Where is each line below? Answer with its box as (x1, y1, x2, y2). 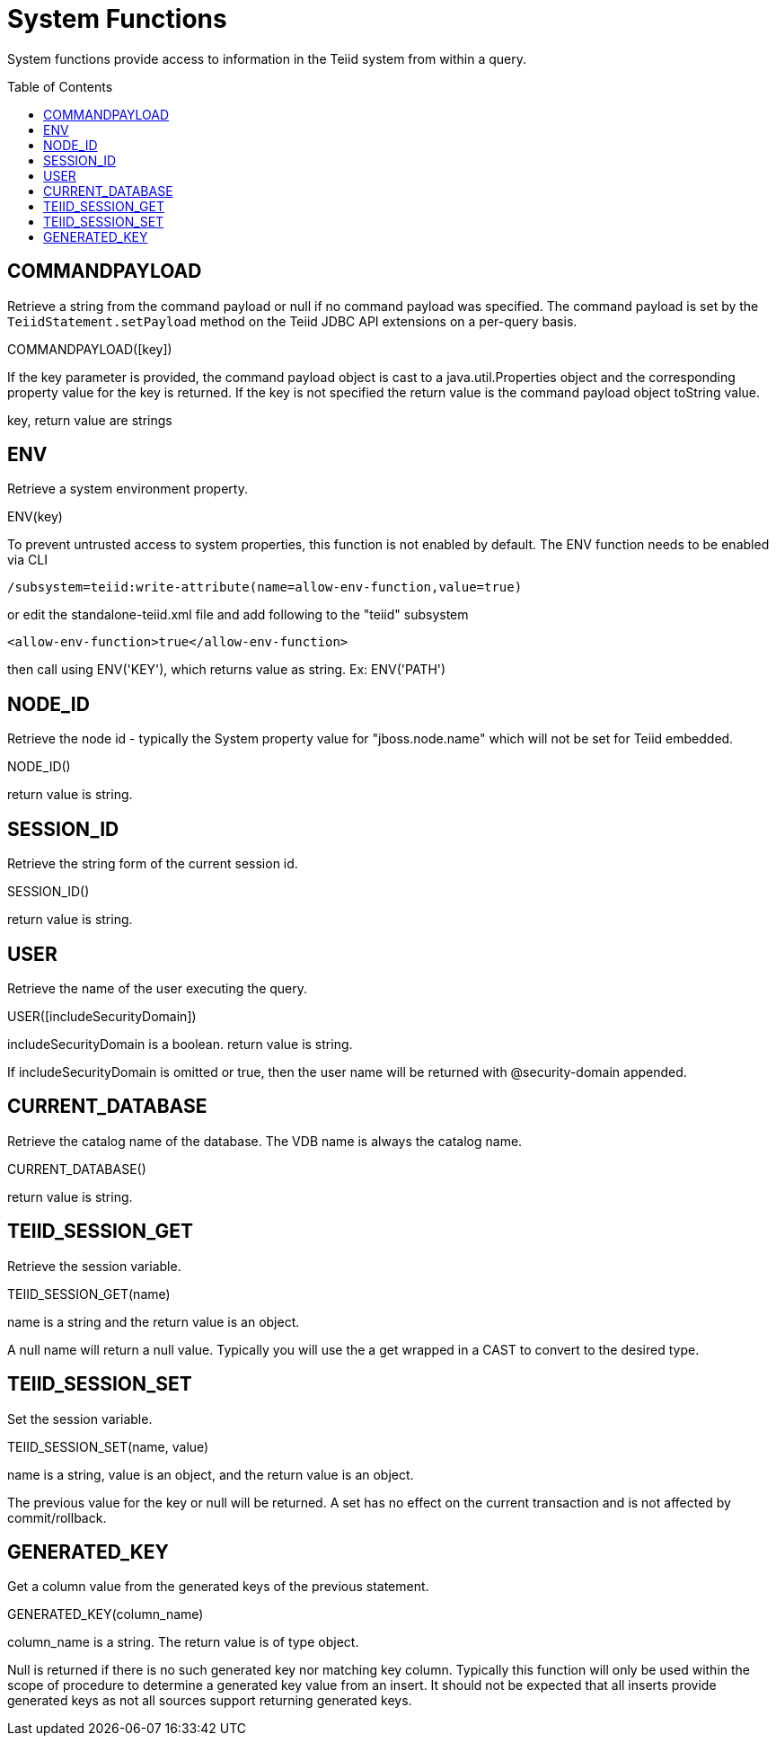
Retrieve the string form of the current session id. (7, 856, 298, 872)
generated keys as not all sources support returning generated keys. (7, 1693, 412, 1709)
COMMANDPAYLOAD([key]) (7, 341, 172, 357)
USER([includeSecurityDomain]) (7, 1008, 197, 1024)
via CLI (7, 552, 48, 568)
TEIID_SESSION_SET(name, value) (7, 1438, 209, 1454)
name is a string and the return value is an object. (7, 1313, 300, 1329)
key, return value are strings (7, 412, 172, 428)
